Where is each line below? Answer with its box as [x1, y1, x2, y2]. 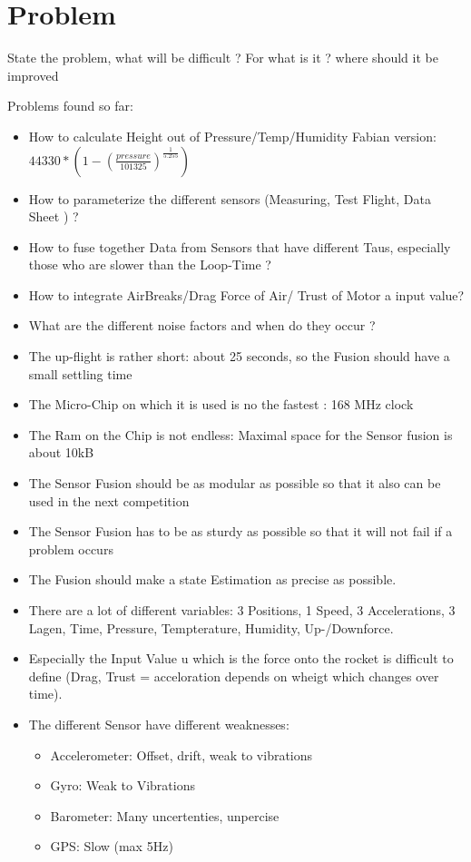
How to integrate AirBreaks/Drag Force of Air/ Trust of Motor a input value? [28, 285, 465, 304]
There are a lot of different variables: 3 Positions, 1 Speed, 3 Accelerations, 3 [28, 601, 456, 619]
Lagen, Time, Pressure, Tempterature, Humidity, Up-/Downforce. [28, 618, 394, 637]
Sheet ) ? [28, 207, 79, 226]
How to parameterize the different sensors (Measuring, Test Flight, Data [28, 189, 431, 208]
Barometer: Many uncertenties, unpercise [50, 806, 280, 825]
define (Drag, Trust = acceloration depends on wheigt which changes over [28, 666, 439, 685]
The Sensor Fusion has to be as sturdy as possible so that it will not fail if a [28, 522, 453, 541]
